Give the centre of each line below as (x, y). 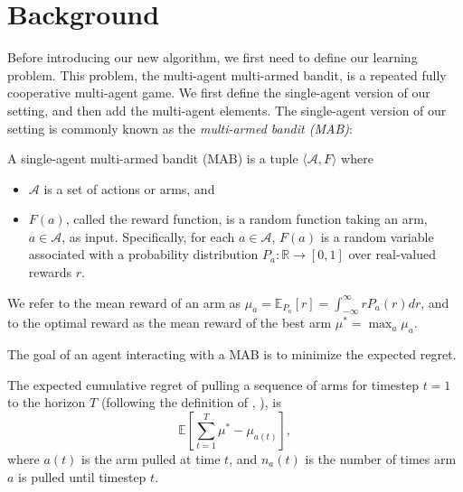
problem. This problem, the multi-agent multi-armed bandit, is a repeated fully (227, 74)
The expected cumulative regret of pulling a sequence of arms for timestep (213, 384)
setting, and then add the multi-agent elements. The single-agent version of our (227, 110)
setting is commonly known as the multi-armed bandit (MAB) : (180, 128)
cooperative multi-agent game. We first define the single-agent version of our (219, 93)
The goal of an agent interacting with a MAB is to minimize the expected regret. (232, 354)
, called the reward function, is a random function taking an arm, (246, 219)
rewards (50, 272)
